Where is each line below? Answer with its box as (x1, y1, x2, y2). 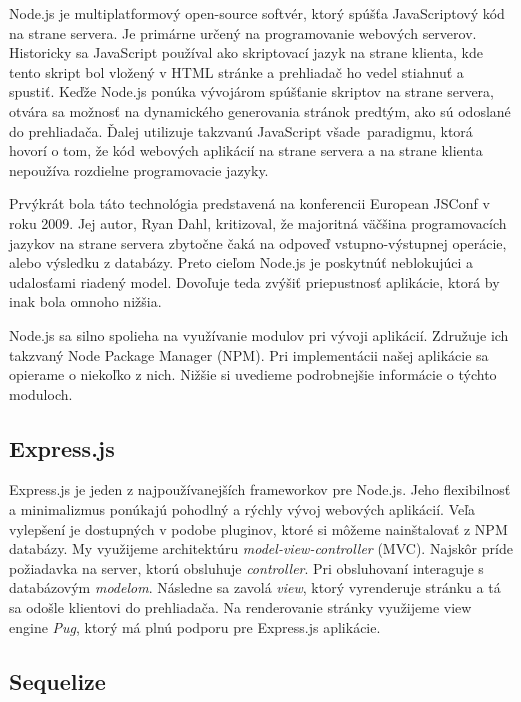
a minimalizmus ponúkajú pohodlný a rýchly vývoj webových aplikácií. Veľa (9, 499, 476, 520)
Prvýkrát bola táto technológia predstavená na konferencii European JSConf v (9, 193, 490, 214)
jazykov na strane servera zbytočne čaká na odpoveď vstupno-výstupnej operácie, (9, 232, 507, 253)
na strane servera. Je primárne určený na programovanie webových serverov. (9, 22, 477, 43)
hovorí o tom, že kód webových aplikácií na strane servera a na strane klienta (9, 140, 483, 161)
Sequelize (9, 665, 106, 696)
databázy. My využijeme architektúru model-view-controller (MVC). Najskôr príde (9, 538, 513, 559)
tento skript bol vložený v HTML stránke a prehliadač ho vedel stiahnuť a (9, 61, 464, 82)
